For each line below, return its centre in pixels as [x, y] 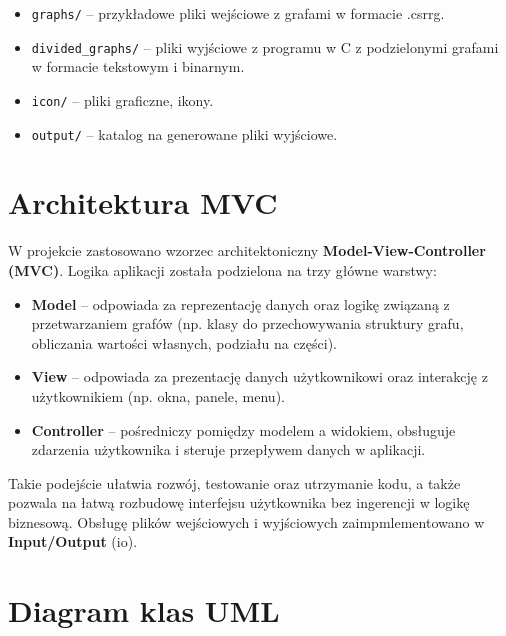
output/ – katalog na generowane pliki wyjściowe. [184, 133]
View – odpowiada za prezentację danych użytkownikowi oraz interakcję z [259, 376]
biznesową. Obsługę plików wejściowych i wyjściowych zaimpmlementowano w [246, 521]
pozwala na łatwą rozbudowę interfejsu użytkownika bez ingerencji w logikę [239, 502]
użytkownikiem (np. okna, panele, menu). [158, 395]
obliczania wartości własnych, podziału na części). [184, 342]
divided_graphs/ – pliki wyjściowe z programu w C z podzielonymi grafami [265, 46]
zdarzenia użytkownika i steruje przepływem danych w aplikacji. [228, 449]
